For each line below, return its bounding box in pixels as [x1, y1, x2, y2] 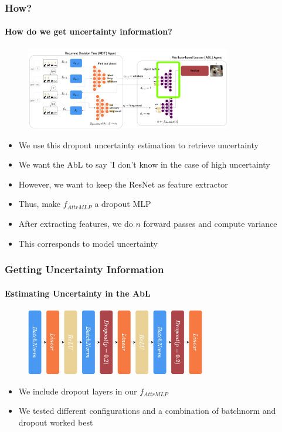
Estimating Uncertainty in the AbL [5, 287, 151, 299]
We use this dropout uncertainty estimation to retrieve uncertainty [18, 138, 259, 151]
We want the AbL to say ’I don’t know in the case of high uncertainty [18, 158, 270, 171]
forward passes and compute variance [143, 217, 277, 230]
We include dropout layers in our [18, 385, 137, 397]
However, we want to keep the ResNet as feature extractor [18, 178, 228, 190]
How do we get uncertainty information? [5, 25, 172, 38]
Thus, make [18, 198, 61, 210]
